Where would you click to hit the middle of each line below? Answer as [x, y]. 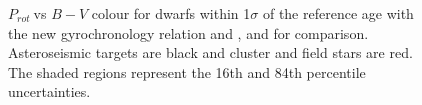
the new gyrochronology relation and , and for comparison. [188, 32]
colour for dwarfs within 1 [171, 13]
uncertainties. [49, 91]
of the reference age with [338, 13]
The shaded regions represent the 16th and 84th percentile [187, 71]
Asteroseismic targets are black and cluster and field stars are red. [210, 52]
